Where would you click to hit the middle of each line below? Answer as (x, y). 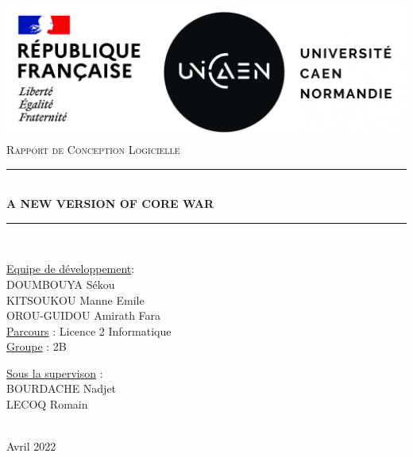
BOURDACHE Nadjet (62, 388)
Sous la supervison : (55, 373)
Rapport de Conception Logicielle (93, 149)
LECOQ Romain (47, 404)
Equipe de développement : (71, 269)
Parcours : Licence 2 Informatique (89, 330)
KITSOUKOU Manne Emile (75, 300)
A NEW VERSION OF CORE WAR (110, 204)
